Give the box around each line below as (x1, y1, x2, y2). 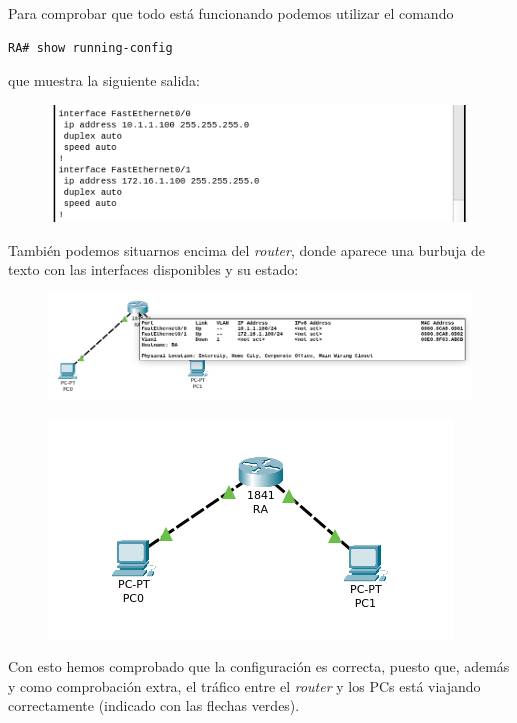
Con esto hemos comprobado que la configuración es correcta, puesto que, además (8, 656, 510, 677)
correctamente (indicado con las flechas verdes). (8, 695, 300, 716)
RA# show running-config (8, 40, 173, 55)
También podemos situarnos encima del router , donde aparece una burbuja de (8, 239, 486, 260)
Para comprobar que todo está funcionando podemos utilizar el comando (8, 3, 454, 23)
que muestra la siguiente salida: (8, 70, 200, 91)
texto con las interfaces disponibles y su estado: (8, 259, 299, 280)
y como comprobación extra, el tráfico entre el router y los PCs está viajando (8, 675, 481, 696)
